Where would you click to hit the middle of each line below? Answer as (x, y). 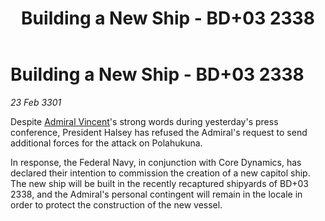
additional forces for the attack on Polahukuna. (106, 143)
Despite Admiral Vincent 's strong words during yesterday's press (144, 121)
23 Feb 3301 (36, 102)
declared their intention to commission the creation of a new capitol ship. (160, 173)
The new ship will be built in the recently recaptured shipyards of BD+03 (159, 183)
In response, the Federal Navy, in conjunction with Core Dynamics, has (156, 162)
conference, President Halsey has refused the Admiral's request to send (159, 132)
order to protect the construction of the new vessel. (116, 204)
